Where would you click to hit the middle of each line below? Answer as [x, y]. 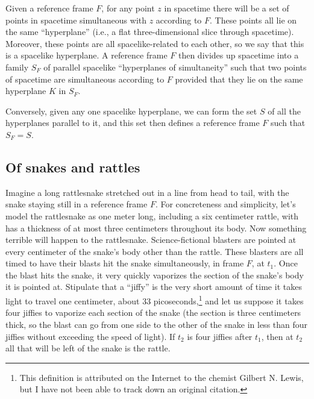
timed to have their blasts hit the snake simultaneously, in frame [125, 263]
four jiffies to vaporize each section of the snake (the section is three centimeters [153, 313]
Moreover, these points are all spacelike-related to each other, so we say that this [155, 43]
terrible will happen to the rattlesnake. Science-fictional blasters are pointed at [151, 240]
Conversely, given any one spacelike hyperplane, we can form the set [131, 111]
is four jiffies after [220, 336]
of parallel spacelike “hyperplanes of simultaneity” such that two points [175, 67]
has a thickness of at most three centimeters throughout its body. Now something [156, 228]
